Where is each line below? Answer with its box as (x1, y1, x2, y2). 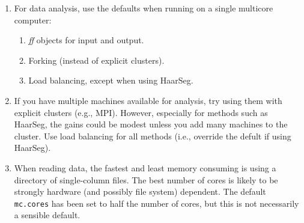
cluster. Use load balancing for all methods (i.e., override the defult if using (14, 129, 291, 142)
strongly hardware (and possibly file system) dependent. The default (14, 185, 266, 198)
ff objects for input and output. (28, 34, 144, 46)
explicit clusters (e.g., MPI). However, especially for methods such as (14, 106, 268, 118)
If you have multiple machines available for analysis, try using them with (14, 94, 282, 106)
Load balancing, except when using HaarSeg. (28, 74, 193, 87)
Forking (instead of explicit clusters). (28, 53, 165, 66)
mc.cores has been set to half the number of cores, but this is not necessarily (14, 197, 299, 209)
